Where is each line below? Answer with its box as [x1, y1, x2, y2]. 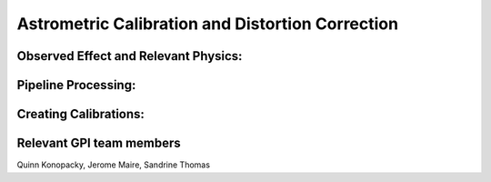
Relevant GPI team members [16, 136, 181, 151]
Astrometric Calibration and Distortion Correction [16, 14, 399, 34]
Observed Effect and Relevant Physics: [16, 48, 243, 64]
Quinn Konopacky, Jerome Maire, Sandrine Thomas [16, 159, 211, 170]
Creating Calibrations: [16, 106, 145, 122]
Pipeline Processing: [16, 77, 136, 93]
